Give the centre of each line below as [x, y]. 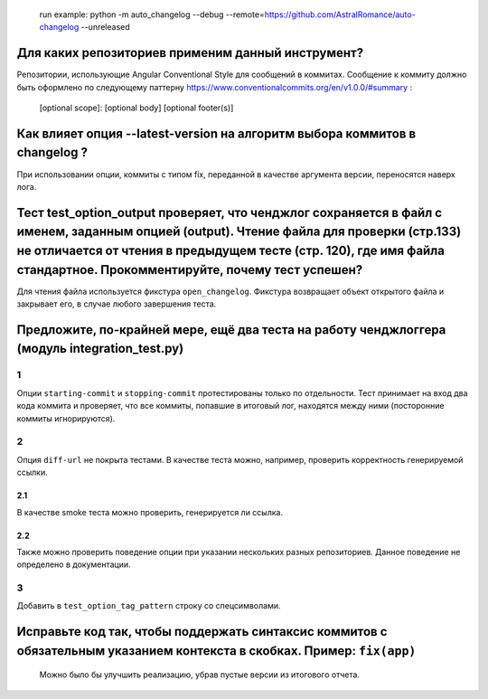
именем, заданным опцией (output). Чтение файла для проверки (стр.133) [239, 232]
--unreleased [105, 27]
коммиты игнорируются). [66, 418]
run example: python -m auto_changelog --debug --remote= [152, 14]
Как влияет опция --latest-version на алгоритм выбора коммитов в [216, 133]
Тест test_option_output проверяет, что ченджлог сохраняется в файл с [230, 213]
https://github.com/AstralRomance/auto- [340, 14]
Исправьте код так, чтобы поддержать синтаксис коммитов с [202, 632]
